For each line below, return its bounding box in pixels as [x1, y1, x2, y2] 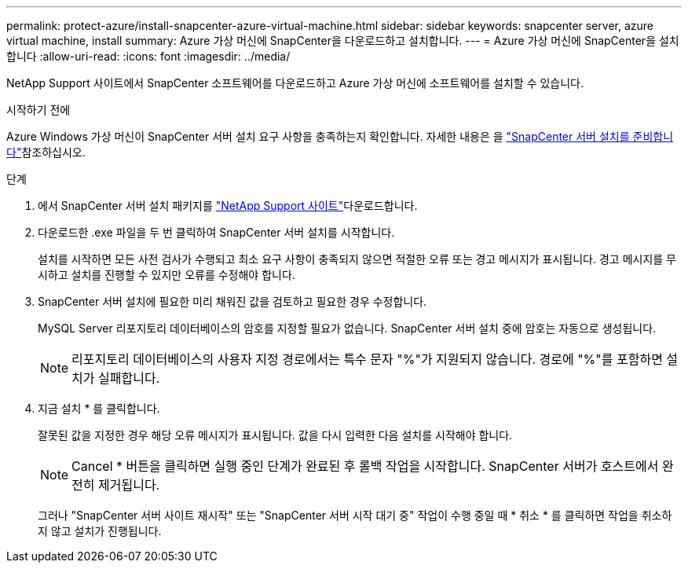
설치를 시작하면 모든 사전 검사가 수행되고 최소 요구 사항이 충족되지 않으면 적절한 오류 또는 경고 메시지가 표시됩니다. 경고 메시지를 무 [38, 252, 677, 266]
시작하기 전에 [6, 103, 71, 116]
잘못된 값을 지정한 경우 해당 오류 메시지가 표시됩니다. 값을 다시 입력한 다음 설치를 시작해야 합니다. [38, 428, 513, 442]
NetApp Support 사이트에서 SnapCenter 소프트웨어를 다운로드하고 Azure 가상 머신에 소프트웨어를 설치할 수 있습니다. [6, 76, 584, 90]
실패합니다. [98, 370, 160, 386]
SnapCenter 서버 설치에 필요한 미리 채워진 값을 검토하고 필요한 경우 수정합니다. [38, 295, 427, 308]
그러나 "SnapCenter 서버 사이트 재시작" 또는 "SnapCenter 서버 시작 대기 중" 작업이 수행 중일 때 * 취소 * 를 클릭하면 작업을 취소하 [38, 508, 672, 522]
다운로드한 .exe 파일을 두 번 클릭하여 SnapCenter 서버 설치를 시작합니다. [38, 226, 395, 239]
